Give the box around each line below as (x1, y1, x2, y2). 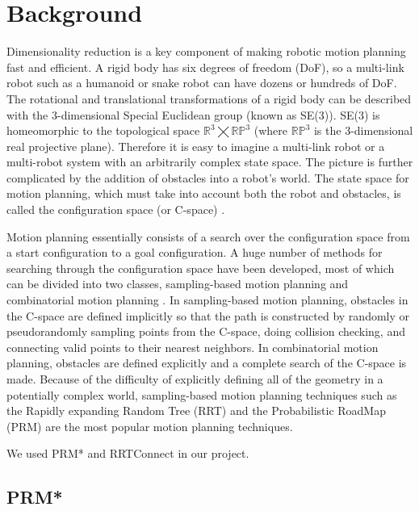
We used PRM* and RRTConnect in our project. (6, 445, 249, 462)
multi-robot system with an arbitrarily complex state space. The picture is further (6, 153, 413, 170)
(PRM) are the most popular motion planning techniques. (6, 417, 293, 434)
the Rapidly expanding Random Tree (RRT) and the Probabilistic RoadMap (6, 402, 386, 419)
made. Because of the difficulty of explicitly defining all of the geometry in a (6, 371, 383, 387)
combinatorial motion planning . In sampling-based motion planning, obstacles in (6, 291, 409, 308)
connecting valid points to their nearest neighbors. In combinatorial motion (6, 338, 379, 355)
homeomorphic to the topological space (6, 122, 200, 139)
